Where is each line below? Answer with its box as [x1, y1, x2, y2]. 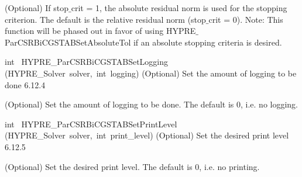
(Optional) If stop [5, 2, 68, 13]
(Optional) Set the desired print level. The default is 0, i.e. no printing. [5, 160, 260, 172]
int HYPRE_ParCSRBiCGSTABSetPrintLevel [5, 117, 177, 130]
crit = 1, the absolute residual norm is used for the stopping [71, 2, 287, 13]
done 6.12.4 [5, 78, 46, 91]
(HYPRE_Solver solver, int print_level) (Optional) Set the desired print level [5, 129, 289, 141]
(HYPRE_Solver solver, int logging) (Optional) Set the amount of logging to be [5, 67, 297, 79]
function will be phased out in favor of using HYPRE [5, 25, 196, 37]
